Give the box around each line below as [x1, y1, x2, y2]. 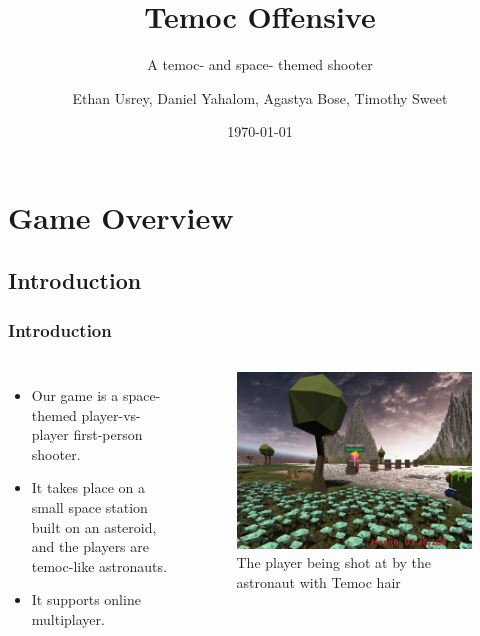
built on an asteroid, [31, 516, 157, 537]
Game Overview [8, 196, 234, 237]
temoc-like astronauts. [31, 555, 167, 576]
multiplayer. [31, 609, 105, 630]
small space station [31, 497, 148, 518]
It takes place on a [31, 477, 146, 498]
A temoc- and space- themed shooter [147, 54, 373, 75]
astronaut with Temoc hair [236, 571, 401, 592]
